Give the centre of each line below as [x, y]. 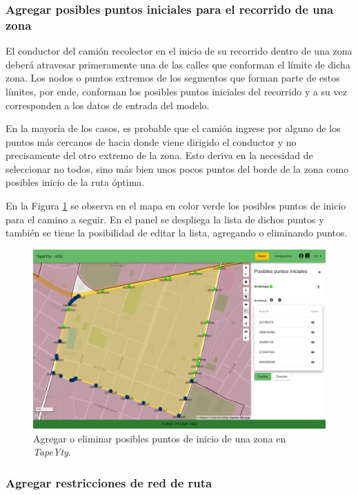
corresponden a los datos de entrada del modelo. [108, 105]
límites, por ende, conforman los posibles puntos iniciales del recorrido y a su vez [176, 91]
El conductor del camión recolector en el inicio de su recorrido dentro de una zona [179, 51]
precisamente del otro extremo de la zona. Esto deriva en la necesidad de [159, 155]
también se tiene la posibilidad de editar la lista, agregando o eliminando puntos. [177, 233]
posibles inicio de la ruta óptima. [75, 182]
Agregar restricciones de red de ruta [109, 482]
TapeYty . [52, 452]
